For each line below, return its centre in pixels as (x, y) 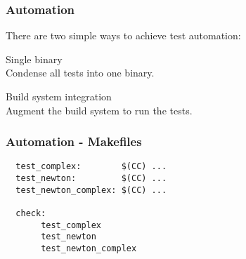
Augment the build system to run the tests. (99, 110)
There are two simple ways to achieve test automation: (123, 35)
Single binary (34, 59)
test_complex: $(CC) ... (91, 167)
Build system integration (59, 96)
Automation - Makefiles (74, 141)
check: (31, 214)
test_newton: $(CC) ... (91, 179)
